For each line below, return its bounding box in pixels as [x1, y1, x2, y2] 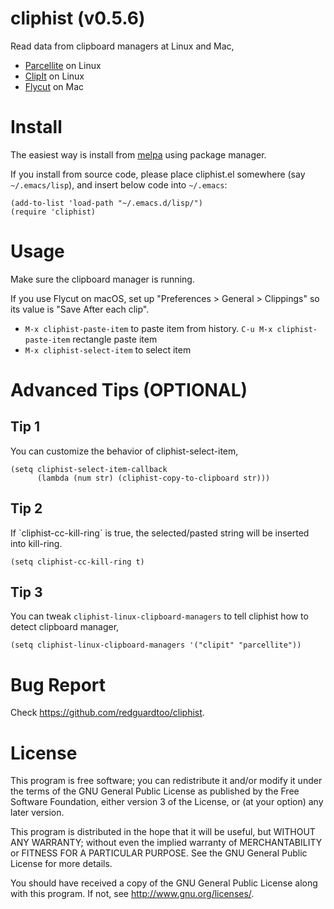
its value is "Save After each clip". [10, 303, 150, 315]
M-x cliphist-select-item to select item [24, 343, 192, 356]
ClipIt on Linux [24, 70, 85, 82]
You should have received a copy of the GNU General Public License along [10, 877, 318, 889]
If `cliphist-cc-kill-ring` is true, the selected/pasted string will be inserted [10, 527, 310, 539]
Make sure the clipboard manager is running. [10, 273, 195, 285]
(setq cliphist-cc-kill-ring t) [10, 557, 145, 567]
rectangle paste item [72, 333, 158, 345]
